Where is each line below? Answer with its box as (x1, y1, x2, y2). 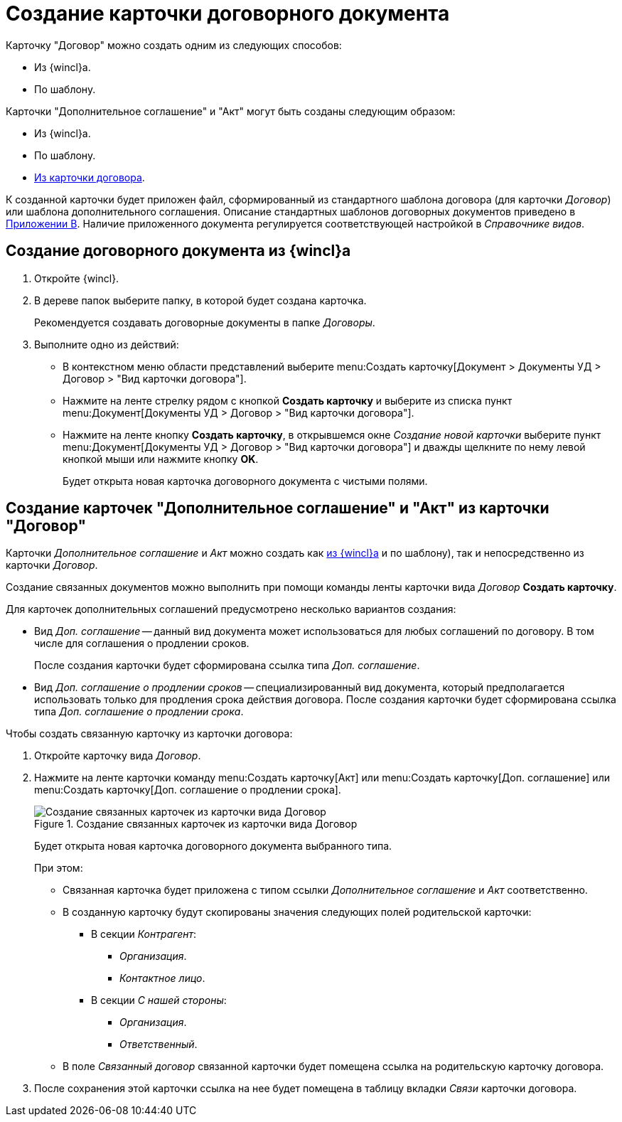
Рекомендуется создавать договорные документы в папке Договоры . (34, 316, 375, 328)
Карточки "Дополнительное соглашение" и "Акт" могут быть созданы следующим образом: (6, 105, 456, 117)
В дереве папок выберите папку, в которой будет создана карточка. (34, 294, 367, 306)
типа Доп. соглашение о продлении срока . (34, 705, 244, 718)
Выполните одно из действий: (34, 338, 179, 351)
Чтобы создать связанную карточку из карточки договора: (6, 727, 293, 740)
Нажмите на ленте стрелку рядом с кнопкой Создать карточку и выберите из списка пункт (63, 394, 513, 407)
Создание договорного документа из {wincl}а (6, 242, 351, 260)
